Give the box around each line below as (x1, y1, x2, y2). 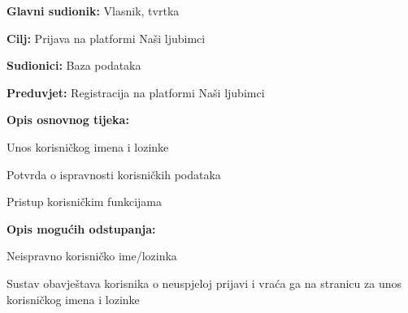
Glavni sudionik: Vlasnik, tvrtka (7, 2, 180, 19)
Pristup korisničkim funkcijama (7, 193, 163, 210)
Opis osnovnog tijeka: (7, 111, 129, 128)
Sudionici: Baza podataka (7, 57, 141, 74)
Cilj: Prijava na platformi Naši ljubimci (7, 29, 206, 46)
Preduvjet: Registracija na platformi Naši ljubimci (7, 84, 265, 101)
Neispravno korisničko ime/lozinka (7, 247, 177, 264)
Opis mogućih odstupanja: (7, 220, 156, 237)
